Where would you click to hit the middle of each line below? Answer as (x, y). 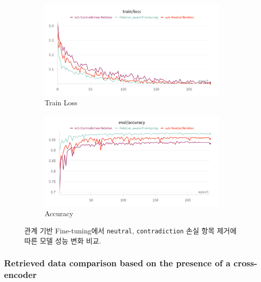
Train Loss (61, 103)
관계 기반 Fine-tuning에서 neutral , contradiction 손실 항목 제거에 (130, 230)
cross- (245, 263)
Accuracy (59, 213)
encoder (21, 274)
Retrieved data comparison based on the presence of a (117, 263)
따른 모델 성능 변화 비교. (63, 240)
